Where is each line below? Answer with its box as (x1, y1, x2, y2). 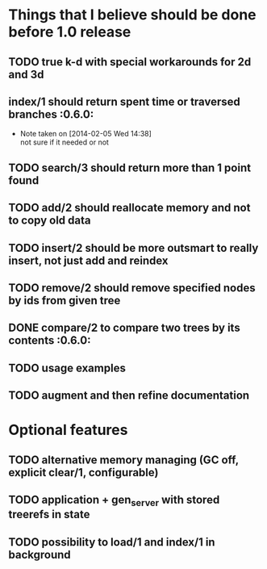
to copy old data (8, 214, 91, 228)
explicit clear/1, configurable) (8, 466, 159, 479)
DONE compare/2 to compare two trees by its (8, 321, 240, 335)
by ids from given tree (8, 293, 121, 308)
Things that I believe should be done (8, 6, 257, 24)
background (8, 547, 71, 562)
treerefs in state (8, 508, 90, 521)
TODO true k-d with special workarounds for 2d (8, 55, 252, 69)
